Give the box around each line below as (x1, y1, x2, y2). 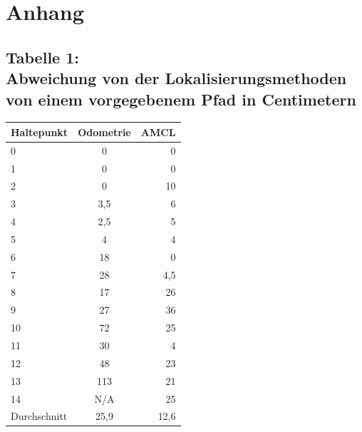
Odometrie (78, 124, 131, 139)
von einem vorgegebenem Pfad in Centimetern (6, 88, 356, 110)
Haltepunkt (11, 124, 68, 139)
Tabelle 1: (6, 46, 79, 68)
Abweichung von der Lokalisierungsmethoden (6, 67, 347, 89)
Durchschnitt (11, 408, 68, 423)
